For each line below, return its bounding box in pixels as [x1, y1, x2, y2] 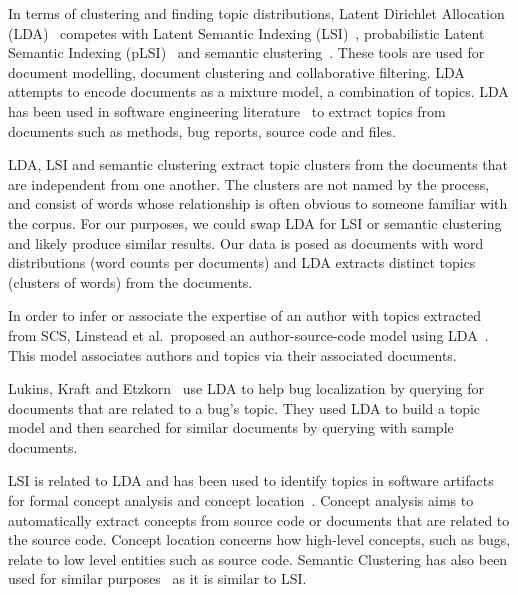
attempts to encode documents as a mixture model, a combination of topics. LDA [8, 81, 509, 102]
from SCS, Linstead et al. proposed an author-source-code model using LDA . [8, 324, 489, 345]
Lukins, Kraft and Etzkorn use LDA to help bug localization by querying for [8, 378, 484, 399]
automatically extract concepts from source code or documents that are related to [8, 509, 510, 530]
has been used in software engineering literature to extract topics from [8, 100, 446, 121]
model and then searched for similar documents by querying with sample [8, 417, 454, 438]
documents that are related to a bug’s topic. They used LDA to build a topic [8, 397, 481, 418]
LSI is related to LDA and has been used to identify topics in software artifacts [8, 470, 494, 491]
